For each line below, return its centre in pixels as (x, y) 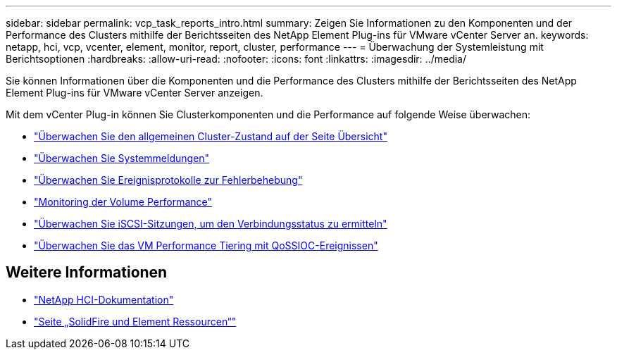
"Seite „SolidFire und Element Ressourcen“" (135, 321)
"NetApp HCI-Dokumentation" (104, 299)
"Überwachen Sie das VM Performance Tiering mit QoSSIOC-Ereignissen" (206, 245)
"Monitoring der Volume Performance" (123, 202)
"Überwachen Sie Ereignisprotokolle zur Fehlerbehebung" (168, 180)
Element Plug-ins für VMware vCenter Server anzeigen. (135, 93)
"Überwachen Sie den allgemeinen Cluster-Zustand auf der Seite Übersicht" (211, 136)
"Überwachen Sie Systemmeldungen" (122, 158)
